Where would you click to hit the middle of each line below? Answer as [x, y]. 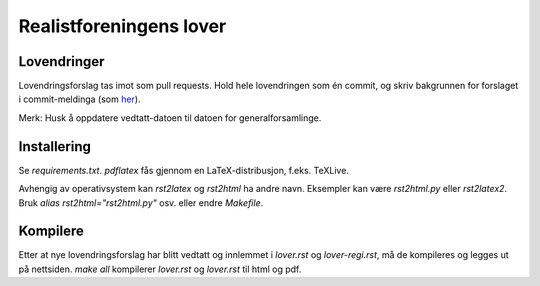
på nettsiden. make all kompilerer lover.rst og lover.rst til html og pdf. [160, 269]
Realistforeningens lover [122, 26]
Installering [55, 146]
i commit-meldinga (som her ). [79, 99]
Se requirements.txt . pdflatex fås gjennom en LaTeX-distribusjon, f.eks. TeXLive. [184, 170]
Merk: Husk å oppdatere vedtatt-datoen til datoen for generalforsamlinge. [170, 117]
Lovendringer [61, 61]
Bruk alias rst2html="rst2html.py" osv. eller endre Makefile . [141, 202]
